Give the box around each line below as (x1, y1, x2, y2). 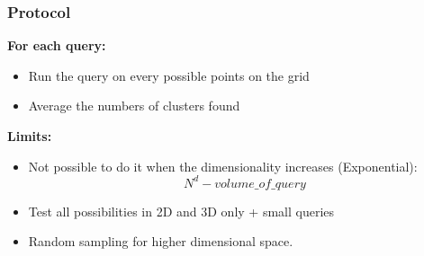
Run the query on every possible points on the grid (28, 66, 310, 84)
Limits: (7, 127, 52, 145)
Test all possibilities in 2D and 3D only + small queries (28, 201, 335, 220)
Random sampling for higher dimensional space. (28, 232, 293, 251)
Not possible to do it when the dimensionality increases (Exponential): (28, 156, 418, 175)
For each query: (7, 36, 106, 55)
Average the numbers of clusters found (28, 96, 240, 115)
